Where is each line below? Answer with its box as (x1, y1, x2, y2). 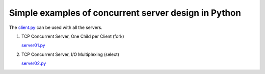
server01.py (21, 42, 45, 49)
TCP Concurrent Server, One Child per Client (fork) (21, 33, 125, 39)
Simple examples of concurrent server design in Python (9, 7, 241, 18)
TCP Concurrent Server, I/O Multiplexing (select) (21, 51, 120, 57)
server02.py (21, 60, 46, 66)
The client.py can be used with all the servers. (9, 25, 103, 30)
